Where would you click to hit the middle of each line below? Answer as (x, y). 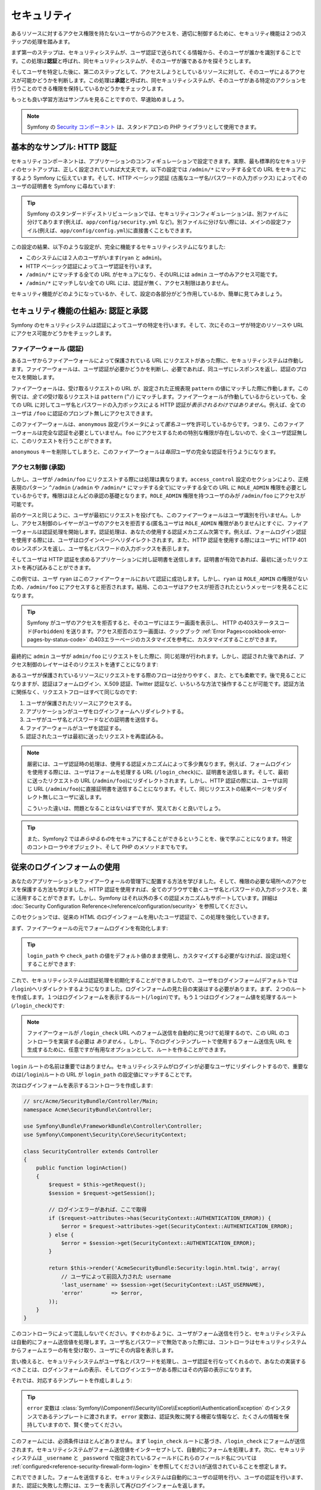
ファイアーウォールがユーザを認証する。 (75, 728)
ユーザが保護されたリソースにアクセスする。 (80, 703)
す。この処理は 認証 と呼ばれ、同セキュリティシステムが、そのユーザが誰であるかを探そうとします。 (133, 61)
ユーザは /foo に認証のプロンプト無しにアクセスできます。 (83, 413)
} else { (61, 1235)
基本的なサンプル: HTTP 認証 (64, 147)
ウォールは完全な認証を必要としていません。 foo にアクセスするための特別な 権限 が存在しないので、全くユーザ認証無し (161, 433)
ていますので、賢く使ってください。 (81, 1424)
